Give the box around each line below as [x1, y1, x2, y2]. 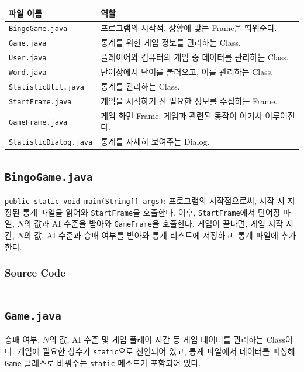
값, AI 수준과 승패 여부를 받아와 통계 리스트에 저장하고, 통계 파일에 [34, 229, 278, 241]
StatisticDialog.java [9, 138, 93, 147]
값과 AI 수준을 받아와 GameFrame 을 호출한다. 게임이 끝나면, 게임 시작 [34, 217, 284, 230]
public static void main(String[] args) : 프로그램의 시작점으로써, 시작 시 [5, 194, 285, 207]
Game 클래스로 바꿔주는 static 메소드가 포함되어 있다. [5, 356, 201, 368]
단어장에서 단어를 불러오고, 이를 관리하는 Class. [101, 66, 274, 78]
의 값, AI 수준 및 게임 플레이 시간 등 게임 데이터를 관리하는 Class [49, 333, 285, 346]
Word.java [9, 69, 47, 77]
